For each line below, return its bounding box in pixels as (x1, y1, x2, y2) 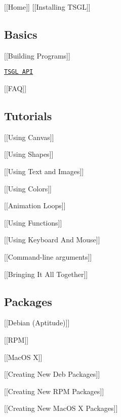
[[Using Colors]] (4, 183, 52, 193)
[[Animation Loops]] (4, 200, 66, 211)
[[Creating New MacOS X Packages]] (4, 403, 118, 413)
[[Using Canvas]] (4, 131, 54, 142)
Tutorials (4, 108, 52, 124)
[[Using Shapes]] (4, 149, 54, 159)
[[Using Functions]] (4, 217, 62, 228)
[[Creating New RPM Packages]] (4, 385, 104, 396)
